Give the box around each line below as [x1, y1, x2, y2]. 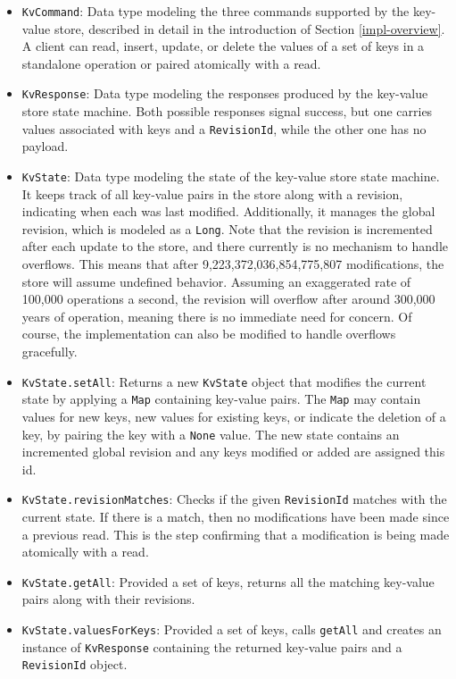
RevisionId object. [21, 655, 128, 674]
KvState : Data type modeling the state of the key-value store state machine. [21, 166, 440, 185]
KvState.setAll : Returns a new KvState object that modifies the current [21, 372, 427, 390]
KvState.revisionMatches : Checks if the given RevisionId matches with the [21, 490, 447, 508]
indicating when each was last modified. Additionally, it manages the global [21, 202, 435, 221]
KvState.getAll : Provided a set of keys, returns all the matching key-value [21, 572, 435, 591]
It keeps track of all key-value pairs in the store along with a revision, [21, 184, 403, 203]
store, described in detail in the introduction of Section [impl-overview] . [54, 19, 445, 38]
